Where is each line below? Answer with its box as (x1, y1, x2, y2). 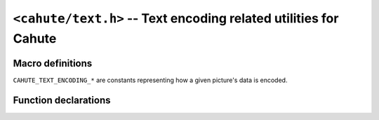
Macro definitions (13, 57, 93, 69)
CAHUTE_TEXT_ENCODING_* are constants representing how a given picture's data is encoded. (13, 76, 288, 84)
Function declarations (13, 94, 111, 106)
